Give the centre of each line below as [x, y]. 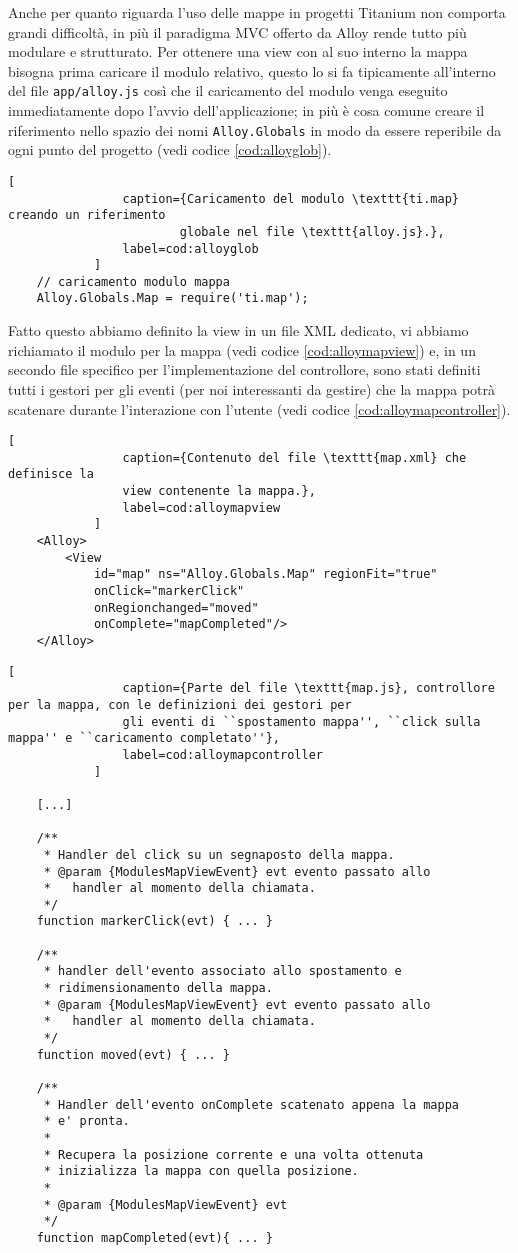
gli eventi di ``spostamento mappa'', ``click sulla [301, 721]
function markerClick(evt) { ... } [154, 921]
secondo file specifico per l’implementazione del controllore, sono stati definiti [244, 369]
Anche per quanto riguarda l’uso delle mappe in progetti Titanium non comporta [257, 12]
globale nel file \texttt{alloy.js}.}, [312, 231]
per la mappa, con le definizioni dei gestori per [180, 704]
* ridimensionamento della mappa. [158, 988]
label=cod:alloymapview [201, 507]
